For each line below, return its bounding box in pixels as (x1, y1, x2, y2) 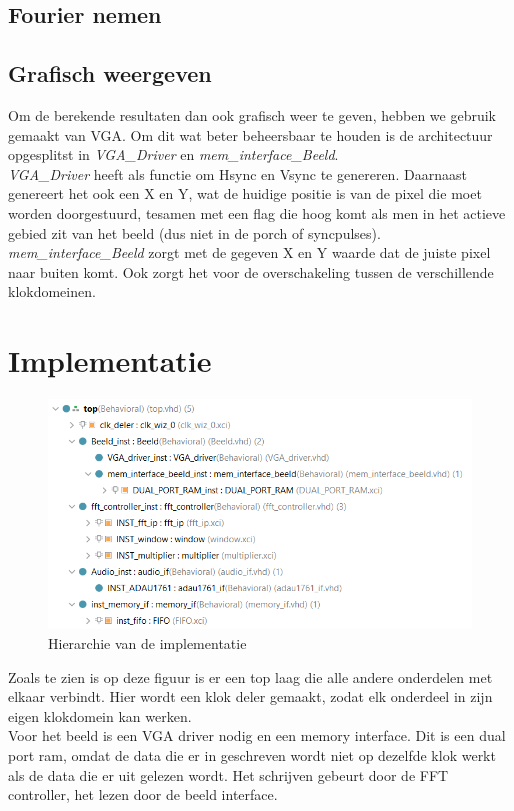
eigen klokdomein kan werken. (8, 705, 192, 726)
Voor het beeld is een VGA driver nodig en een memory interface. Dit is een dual (8, 725, 506, 746)
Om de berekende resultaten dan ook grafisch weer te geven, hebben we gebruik (8, 104, 496, 125)
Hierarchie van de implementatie (48, 633, 247, 653)
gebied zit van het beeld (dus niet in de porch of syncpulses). (8, 222, 381, 243)
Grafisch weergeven (8, 58, 212, 89)
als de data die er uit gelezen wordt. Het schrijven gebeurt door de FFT (8, 764, 449, 785)
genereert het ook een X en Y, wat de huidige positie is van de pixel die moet (8, 183, 482, 204)
